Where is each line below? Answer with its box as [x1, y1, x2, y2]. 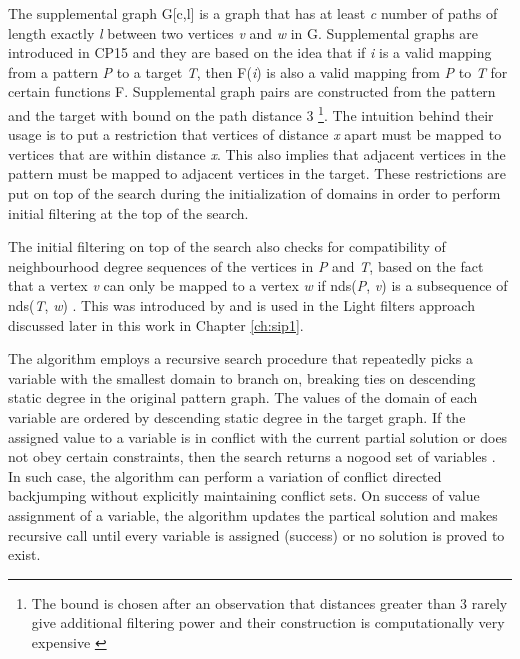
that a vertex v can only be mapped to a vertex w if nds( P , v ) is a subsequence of [8, 275, 508, 296]
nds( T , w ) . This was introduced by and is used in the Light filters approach [8, 294, 475, 315]
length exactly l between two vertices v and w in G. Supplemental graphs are [8, 22, 479, 43]
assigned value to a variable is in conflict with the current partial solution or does [8, 426, 508, 447]
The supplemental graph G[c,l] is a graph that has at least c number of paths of [8, 3, 498, 23]
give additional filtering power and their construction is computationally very [31, 612, 505, 633]
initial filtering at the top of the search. [8, 202, 249, 223]
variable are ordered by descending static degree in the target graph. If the [8, 406, 466, 427]
